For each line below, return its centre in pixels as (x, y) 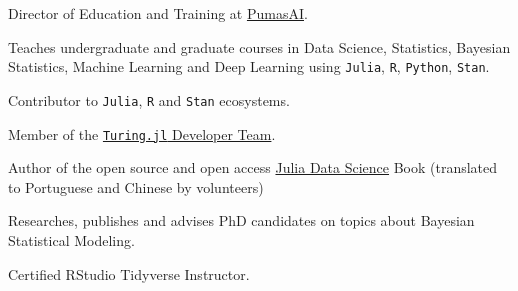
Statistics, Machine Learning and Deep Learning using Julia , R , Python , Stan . (249, 66)
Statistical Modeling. (71, 239)
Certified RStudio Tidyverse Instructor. (129, 273)
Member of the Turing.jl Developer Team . (142, 133)
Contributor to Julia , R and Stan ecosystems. (149, 99)
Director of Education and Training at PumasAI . (158, 13)
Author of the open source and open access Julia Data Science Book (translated (253, 167)
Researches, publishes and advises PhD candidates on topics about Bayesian (241, 220)
